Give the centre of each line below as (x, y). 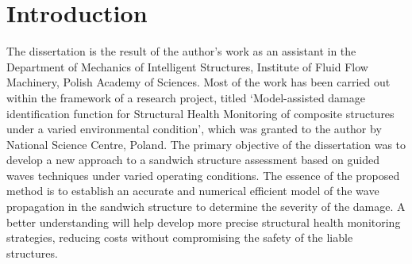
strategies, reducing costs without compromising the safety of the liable (180, 237)
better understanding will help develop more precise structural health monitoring (204, 222)
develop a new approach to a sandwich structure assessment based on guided (193, 160)
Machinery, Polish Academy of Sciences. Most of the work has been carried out (198, 82)
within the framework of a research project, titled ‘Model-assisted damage (186, 97)
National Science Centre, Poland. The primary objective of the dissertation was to (206, 144)
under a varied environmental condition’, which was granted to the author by (194, 129)
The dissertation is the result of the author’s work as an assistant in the (181, 51)
